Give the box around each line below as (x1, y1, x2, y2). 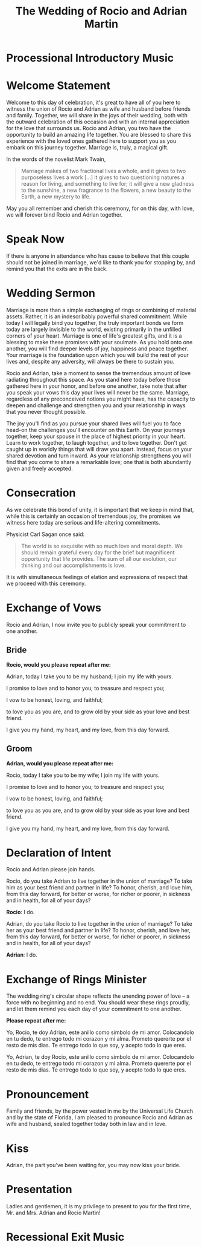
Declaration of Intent (6, 846, 112, 860)
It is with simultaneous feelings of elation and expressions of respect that (6, 573, 188, 580)
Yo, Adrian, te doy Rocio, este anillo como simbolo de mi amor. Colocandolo (6, 1053, 194, 1061)
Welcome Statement (6, 79, 110, 93)
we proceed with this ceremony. (6, 580, 86, 587)
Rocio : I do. (6, 909, 35, 916)
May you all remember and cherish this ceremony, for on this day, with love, (6, 205, 195, 212)
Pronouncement (6, 1087, 89, 1101)
